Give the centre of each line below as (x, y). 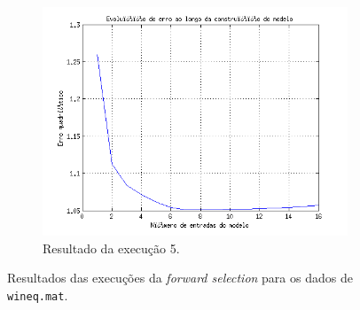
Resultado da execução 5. (111, 248)
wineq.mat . (38, 294)
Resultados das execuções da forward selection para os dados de (180, 278)
